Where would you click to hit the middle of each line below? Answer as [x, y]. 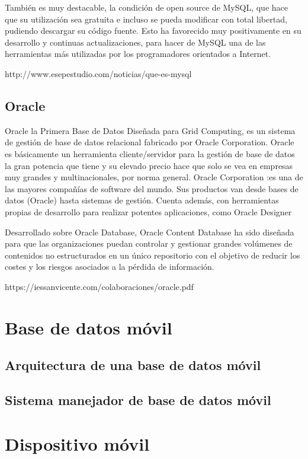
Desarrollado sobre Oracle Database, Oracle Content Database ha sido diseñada [150, 232]
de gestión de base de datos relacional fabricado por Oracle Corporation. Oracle [150, 142]
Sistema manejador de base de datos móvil [138, 400]
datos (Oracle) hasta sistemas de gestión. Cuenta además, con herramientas [142, 200]
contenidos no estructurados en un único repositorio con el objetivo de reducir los [153, 255]
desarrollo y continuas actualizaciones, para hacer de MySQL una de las [135, 42]
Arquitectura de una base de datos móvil [133, 365]
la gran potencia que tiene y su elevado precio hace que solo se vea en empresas [149, 165]
